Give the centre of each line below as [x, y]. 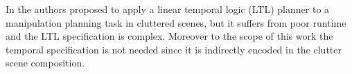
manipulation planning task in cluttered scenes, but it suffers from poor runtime [176, 22]
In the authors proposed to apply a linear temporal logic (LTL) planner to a [168, 9]
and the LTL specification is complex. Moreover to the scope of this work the [169, 36]
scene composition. [45, 63]
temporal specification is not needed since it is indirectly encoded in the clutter [174, 49]
